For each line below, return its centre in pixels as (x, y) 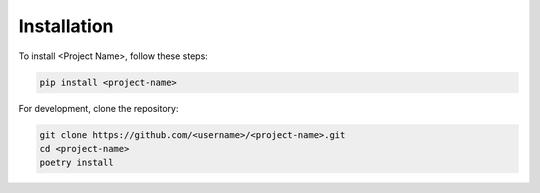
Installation (66, 26)
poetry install (76, 163)
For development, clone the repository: (98, 108)
